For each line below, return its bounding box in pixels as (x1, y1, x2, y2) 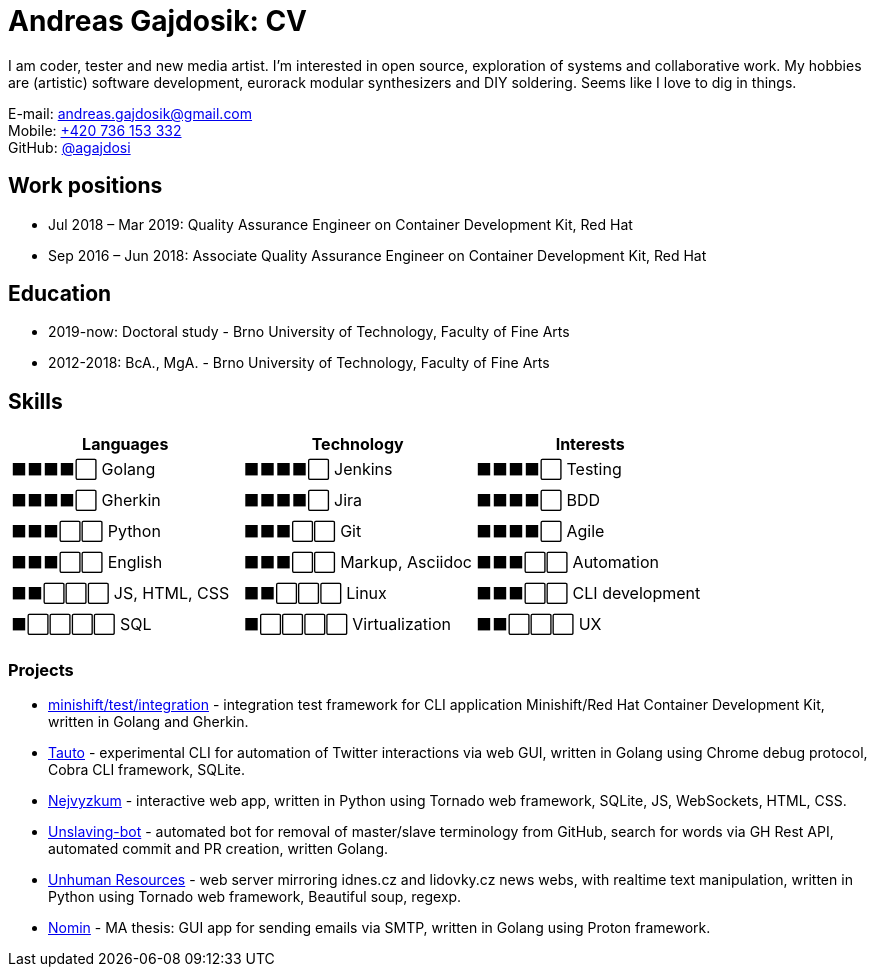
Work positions (8, 173, 163, 199)
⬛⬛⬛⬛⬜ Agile (475, 521, 605, 542)
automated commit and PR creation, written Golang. (48, 840, 389, 858)
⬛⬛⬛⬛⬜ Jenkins (243, 459, 393, 480)
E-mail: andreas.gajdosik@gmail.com (8, 104, 253, 122)
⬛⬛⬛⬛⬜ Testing (475, 459, 622, 480)
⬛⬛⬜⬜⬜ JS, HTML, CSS (11, 583, 230, 604)
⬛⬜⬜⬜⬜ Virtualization (243, 614, 451, 635)
